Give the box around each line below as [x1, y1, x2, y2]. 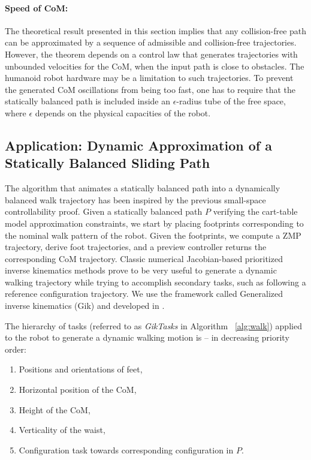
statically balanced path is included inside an [5, 95, 170, 107]
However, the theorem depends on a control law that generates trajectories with [5, 47, 298, 60]
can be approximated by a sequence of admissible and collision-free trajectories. [5, 36, 297, 49]
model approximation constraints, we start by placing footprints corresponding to [5, 217, 304, 229]
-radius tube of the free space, [176, 95, 286, 107]
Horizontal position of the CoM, [19, 383, 137, 396]
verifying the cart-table [213, 205, 298, 218]
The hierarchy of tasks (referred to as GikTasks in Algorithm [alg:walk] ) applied [5, 319, 302, 332]
